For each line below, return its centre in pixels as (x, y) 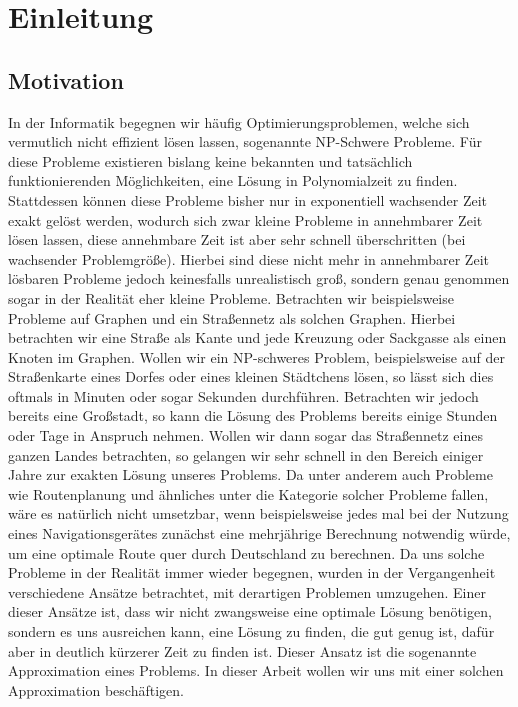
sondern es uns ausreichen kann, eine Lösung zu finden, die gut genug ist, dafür (251, 631)
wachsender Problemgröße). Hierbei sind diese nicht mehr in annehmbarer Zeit (248, 258)
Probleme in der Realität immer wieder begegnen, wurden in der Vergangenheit (252, 572)
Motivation (66, 79)
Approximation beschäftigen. (96, 689)
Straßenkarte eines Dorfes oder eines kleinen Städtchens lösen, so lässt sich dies (251, 376)
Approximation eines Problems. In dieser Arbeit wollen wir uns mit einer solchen (256, 670)
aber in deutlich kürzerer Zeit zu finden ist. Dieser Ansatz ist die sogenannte (242, 650)
